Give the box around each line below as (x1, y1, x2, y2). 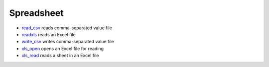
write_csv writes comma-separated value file (21, 39, 114, 45)
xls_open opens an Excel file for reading (21, 45, 104, 52)
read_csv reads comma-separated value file (21, 25, 112, 31)
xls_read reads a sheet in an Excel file (21, 53, 99, 59)
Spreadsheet (9, 7, 64, 18)
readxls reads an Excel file (21, 31, 76, 37)
